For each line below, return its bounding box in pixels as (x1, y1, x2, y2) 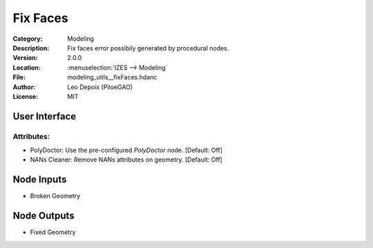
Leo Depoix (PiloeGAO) (67, 83, 133, 91)
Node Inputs (12, 173, 67, 186)
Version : (12, 54, 38, 62)
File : (12, 73, 26, 82)
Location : (12, 63, 41, 72)
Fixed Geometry (30, 228, 76, 236)
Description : (12, 44, 50, 52)
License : (12, 92, 38, 100)
